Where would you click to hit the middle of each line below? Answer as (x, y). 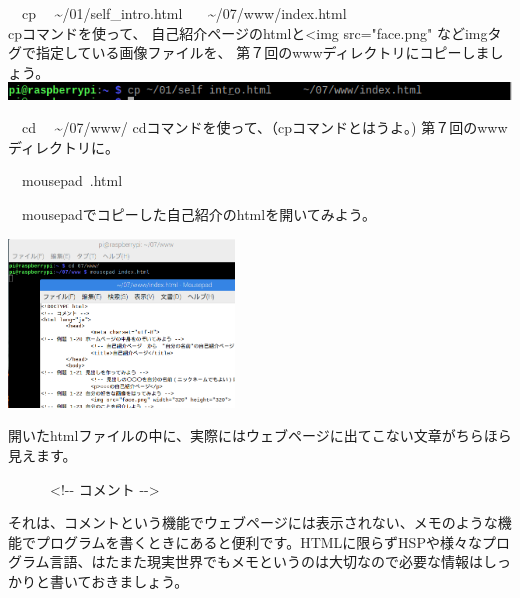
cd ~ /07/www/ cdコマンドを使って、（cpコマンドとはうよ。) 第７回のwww (264, 127)
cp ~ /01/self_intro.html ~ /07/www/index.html (184, 13)
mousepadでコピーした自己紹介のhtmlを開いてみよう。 (198, 213)
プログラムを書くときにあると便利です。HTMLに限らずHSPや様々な (258, 541)
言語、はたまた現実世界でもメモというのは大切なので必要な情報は (266, 561)
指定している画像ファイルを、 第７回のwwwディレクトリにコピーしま (262, 52)
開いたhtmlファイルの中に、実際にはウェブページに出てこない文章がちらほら (260, 435)
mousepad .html (72, 180)
